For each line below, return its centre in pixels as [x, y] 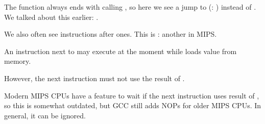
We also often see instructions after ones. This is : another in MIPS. [111, 34]
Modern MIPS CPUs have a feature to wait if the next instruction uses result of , [132, 95]
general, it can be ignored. [45, 115]
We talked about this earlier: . [51, 17]
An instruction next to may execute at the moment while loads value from [121, 51]
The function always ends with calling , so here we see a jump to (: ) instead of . [130, 7]
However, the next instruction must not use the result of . [94, 78]
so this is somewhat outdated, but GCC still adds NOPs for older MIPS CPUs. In [133, 105]
